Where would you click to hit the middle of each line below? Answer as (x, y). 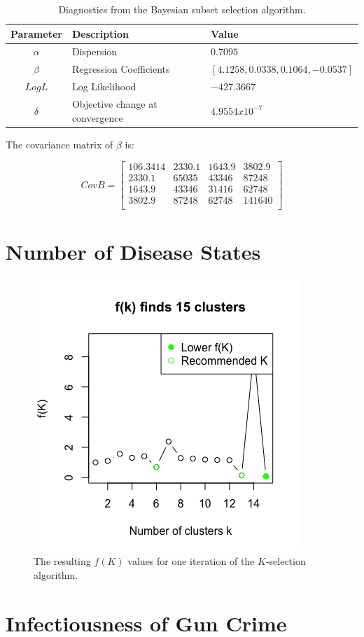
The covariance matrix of (59, 144)
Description (100, 33)
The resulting (62, 561)
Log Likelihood (104, 86)
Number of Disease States (133, 251)
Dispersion (94, 51)
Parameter (36, 33)
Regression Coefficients (121, 69)
